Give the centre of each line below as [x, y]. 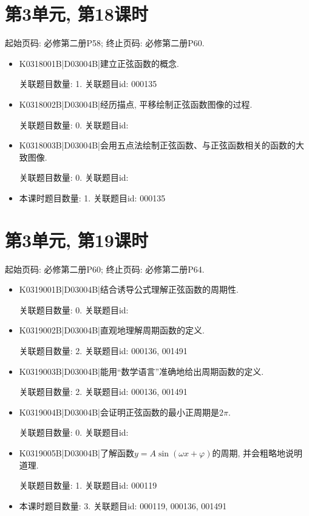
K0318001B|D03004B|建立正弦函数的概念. [99, 63]
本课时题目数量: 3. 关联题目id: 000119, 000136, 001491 [123, 505]
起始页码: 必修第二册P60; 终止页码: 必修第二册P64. [105, 269]
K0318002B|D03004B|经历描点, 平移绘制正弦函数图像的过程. [136, 104]
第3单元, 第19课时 [76, 239]
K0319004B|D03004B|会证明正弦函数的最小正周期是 [119, 412]
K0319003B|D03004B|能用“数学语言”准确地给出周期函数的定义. [141, 371]
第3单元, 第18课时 [76, 14]
